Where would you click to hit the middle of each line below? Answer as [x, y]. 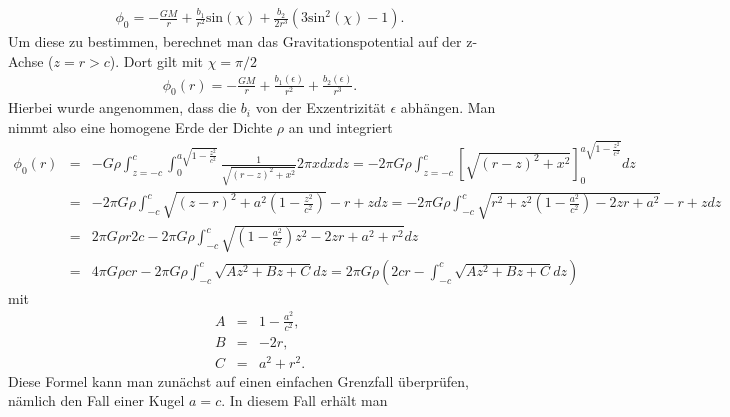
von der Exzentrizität [320, 107]
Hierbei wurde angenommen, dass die [122, 107]
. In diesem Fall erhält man [304, 400]
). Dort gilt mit [156, 60]
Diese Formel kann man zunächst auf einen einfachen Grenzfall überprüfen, [238, 380]
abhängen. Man [448, 107]
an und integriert [340, 126]
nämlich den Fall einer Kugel [96, 400]
